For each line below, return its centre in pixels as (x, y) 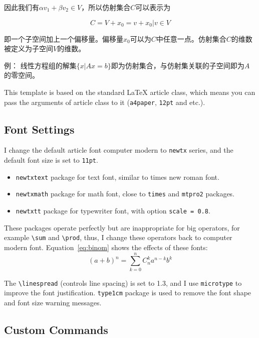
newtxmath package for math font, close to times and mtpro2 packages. (125, 194)
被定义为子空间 (29, 48)
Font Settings (39, 129)
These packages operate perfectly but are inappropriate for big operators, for (122, 227)
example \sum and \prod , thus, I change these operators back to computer (118, 237)
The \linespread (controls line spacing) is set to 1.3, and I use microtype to (123, 283)
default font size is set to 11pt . (51, 160)
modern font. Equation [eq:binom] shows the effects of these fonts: (106, 247)
